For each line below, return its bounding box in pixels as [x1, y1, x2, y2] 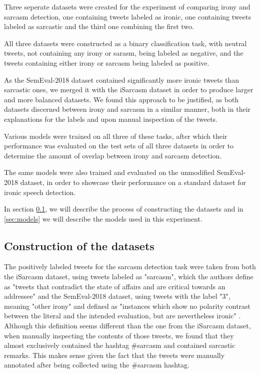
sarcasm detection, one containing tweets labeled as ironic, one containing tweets [4, 11, 251, 22]
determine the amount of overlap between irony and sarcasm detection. [4, 150, 222, 160]
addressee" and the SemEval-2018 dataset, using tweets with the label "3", [4, 291, 230, 301]
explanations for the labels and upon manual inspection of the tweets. [4, 113, 217, 124]
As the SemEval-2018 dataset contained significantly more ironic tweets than [4, 74, 239, 85]
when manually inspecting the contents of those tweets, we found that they [4, 330, 234, 340]
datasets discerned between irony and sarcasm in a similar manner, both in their [4, 104, 251, 114]
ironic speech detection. [4, 186, 76, 197]
